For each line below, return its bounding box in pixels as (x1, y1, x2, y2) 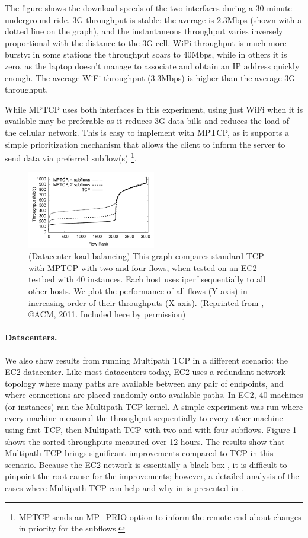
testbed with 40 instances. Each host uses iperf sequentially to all (28, 273, 266, 285)
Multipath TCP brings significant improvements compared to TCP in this (5, 447, 274, 459)
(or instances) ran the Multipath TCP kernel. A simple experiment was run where (5, 400, 303, 412)
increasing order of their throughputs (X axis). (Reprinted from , (28, 296, 264, 308)
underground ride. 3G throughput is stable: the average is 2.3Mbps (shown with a (5, 13, 302, 26)
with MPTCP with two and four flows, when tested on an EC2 (28, 261, 257, 273)
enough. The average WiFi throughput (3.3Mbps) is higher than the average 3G (5, 71, 296, 84)
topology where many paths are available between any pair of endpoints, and (5, 377, 284, 389)
